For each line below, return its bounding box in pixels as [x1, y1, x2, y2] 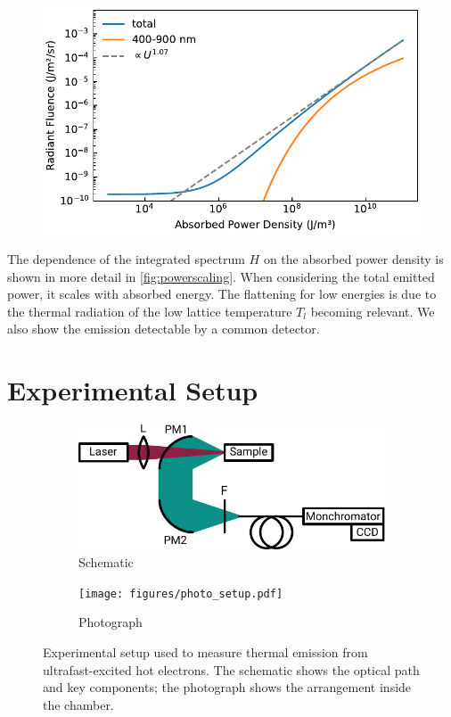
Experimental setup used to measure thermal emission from [43, 642, 368, 661]
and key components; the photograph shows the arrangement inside [43, 678, 412, 696]
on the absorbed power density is [263, 249, 444, 268]
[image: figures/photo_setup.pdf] [78, 587, 283, 600]
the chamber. [43, 695, 114, 713]
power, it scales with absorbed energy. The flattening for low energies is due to [7, 284, 437, 303]
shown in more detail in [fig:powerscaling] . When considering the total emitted [7, 267, 435, 285]
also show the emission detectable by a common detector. [7, 319, 320, 338]
